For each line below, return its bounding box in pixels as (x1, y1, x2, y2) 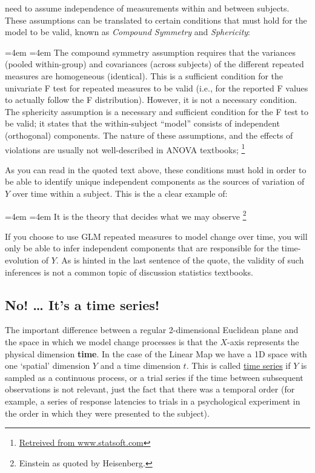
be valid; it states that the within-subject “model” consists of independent (5, 117, 280, 130)
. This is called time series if (186, 359, 291, 372)
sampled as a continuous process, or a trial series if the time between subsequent (5, 371, 303, 383)
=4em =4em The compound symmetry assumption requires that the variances (5, 45, 296, 58)
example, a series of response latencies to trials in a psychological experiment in (5, 394, 300, 407)
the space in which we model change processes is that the (5, 335, 217, 348)
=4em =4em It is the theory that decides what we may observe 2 (5, 208, 247, 222)
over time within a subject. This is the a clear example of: (12, 187, 228, 199)
